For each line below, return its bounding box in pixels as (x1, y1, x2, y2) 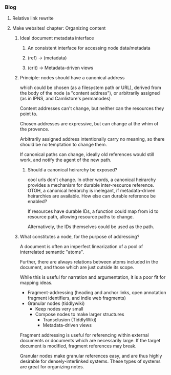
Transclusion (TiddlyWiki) (42, 317, 97, 323)
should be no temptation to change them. (19, 142, 107, 148)
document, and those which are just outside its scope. (19, 264, 134, 271)
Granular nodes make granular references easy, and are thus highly (19, 353, 162, 359)
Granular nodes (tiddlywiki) (27, 300, 85, 306)
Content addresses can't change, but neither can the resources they (19, 105, 164, 112)
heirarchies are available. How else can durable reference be (27, 193, 156, 199)
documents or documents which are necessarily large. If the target (19, 338, 161, 344)
